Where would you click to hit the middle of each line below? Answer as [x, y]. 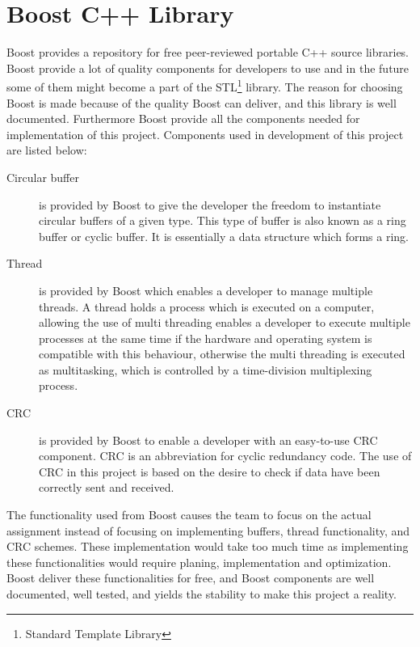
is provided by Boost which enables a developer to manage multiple [206, 290]
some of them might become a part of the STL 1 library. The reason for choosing [205, 85]
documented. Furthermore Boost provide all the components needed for [183, 118]
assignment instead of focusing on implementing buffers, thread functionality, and [208, 530]
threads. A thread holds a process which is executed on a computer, [207, 306]
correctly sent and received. [107, 487]
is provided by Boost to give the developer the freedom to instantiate [210, 204]
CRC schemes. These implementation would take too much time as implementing [208, 546]
